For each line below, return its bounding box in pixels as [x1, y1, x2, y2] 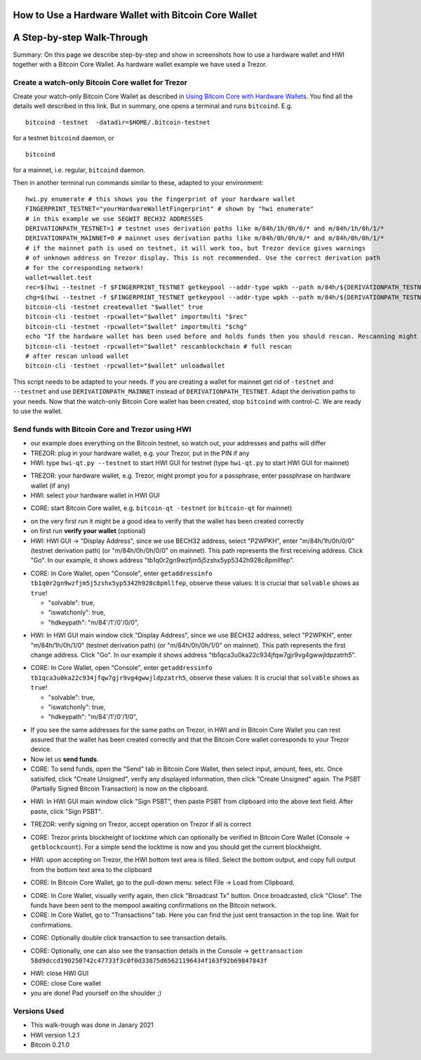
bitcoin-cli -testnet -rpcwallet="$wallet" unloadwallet [25, 362, 226, 370]
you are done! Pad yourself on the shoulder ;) [30, 989, 162, 998]
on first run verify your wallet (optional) [30, 527, 146, 535]
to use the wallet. [13, 407, 63, 415]
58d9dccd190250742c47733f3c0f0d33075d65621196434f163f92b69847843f [30, 956, 268, 965]
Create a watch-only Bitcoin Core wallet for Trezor [13, 77, 188, 87]
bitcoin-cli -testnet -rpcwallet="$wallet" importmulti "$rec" [25, 313, 248, 321]
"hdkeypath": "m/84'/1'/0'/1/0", [48, 713, 138, 721]
